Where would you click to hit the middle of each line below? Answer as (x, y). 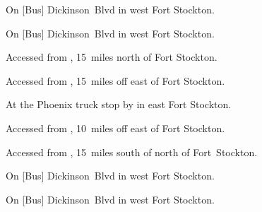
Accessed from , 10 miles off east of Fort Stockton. (115, 128)
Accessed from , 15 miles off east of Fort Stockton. (115, 80)
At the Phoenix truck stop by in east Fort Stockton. (119, 104)
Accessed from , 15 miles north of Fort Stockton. (112, 57)
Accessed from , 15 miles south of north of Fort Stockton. (132, 152)
